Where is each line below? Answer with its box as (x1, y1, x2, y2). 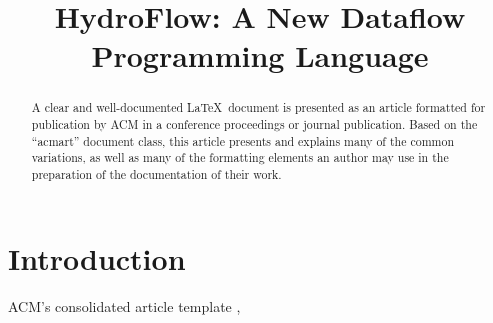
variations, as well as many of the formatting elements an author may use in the (31, 149, 449, 166)
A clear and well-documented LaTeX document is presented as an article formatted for (31, 99, 486, 116)
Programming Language (91, 35, 429, 76)
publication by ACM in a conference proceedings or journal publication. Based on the (31, 116, 478, 133)
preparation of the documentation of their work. (31, 165, 282, 182)
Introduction (8, 237, 186, 278)
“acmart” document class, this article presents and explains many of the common (31, 132, 455, 149)
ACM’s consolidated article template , (8, 295, 241, 316)
